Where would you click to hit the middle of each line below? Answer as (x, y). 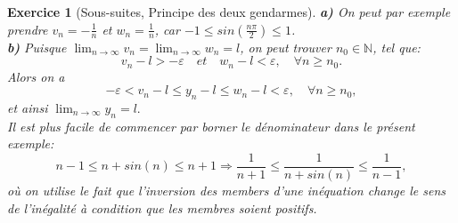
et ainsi (28, 108)
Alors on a (36, 76)
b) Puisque (37, 47)
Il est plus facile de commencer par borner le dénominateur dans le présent (211, 126)
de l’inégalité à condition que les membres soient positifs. (162, 207)
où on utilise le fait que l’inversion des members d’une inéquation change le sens (227, 191)
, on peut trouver (286, 47)
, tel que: (397, 47)
